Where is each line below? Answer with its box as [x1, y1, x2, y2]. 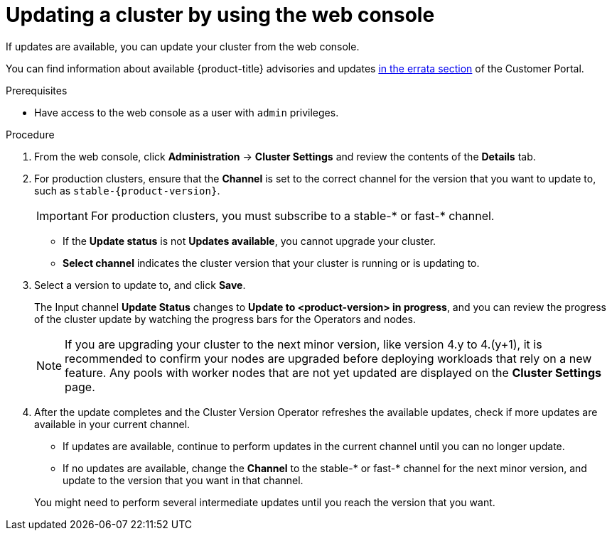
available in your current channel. [34, 417, 190, 430]
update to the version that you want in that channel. [63, 474, 304, 486]
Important [36, 208, 88, 223]
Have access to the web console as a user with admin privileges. [34, 106, 339, 119]
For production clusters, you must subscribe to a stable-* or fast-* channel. [90, 208, 495, 223]
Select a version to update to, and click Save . [34, 278, 246, 291]
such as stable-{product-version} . [34, 184, 220, 197]
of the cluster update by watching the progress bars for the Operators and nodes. [34, 312, 416, 325]
